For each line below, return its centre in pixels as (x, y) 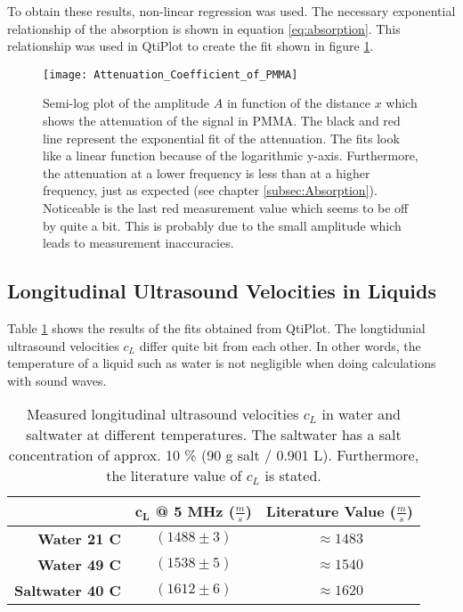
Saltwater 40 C (68, 590)
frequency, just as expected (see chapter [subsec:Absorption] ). (210, 190)
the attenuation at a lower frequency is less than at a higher (207, 172)
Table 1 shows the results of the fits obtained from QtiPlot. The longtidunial (216, 327)
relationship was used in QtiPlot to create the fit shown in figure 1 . (191, 46)
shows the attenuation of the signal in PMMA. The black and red (222, 121)
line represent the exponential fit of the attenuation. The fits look (221, 138)
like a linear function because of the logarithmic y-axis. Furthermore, (231, 155)
